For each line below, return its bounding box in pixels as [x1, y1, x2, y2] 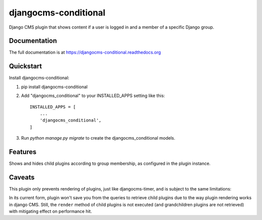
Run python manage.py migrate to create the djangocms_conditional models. [21, 135, 176, 141]
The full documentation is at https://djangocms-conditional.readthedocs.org [9, 49, 161, 55]
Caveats [9, 173, 35, 181]
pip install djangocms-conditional [21, 84, 88, 90]
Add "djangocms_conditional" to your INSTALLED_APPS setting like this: [21, 93, 165, 99]
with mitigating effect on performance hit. [9, 208, 92, 214]
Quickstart [9, 62, 42, 70]
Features [9, 148, 36, 156]
